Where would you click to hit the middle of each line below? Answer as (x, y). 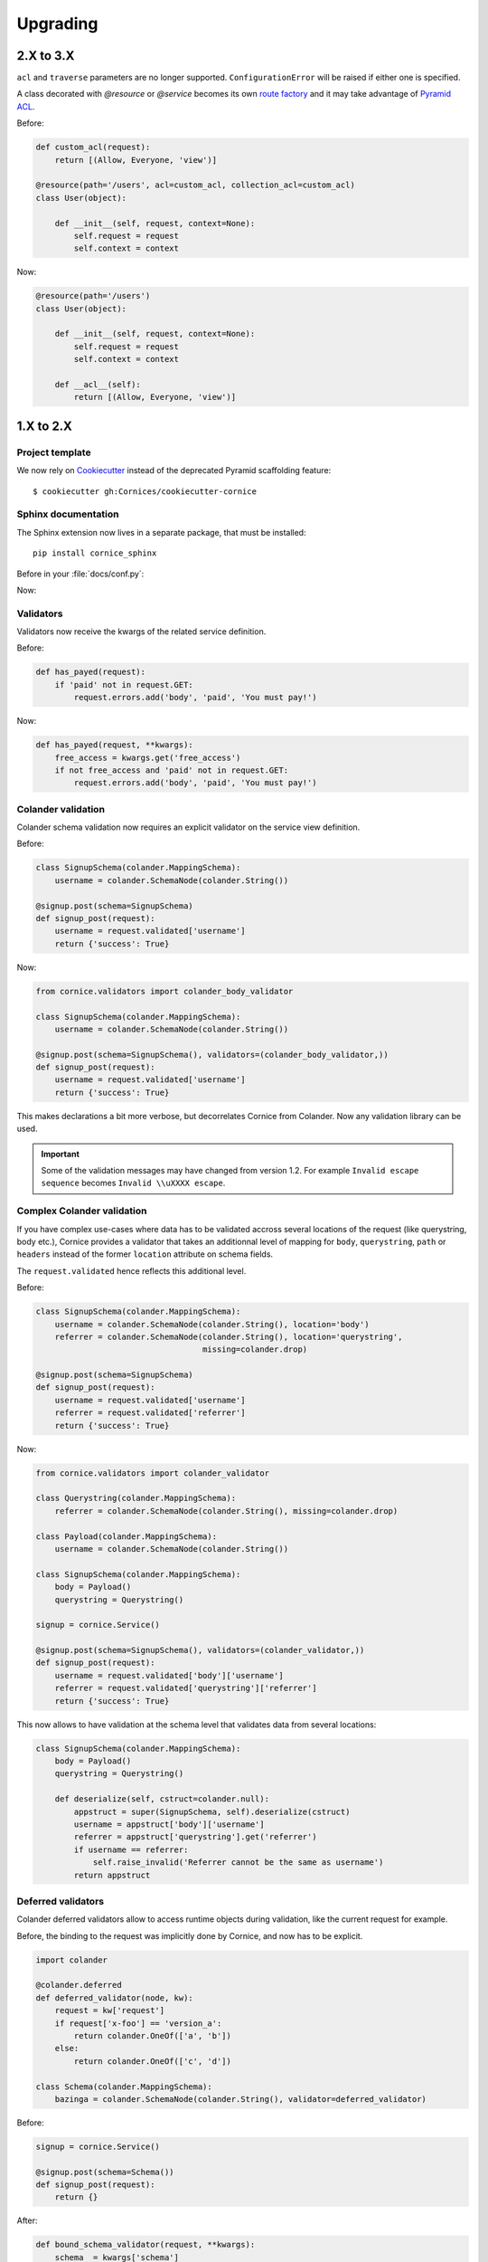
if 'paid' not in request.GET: (124, 684)
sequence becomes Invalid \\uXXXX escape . (133, 1183)
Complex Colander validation (82, 1211)
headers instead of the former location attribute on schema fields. (145, 1254)
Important (61, 1154)
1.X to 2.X (44, 426)
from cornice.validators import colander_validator (153, 1473)
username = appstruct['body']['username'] (169, 1824)
